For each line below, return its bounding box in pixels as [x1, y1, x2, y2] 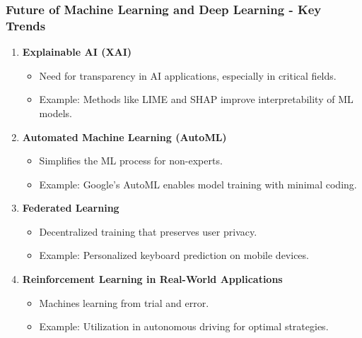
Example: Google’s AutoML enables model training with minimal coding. [39, 176, 357, 191]
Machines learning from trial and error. [39, 295, 209, 310]
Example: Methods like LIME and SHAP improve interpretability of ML [39, 92, 354, 107]
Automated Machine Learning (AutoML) [22, 129, 227, 144]
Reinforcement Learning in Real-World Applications [22, 272, 283, 286]
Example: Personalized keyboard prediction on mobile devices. [39, 248, 309, 262]
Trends [6, 16, 46, 34]
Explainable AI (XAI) [22, 44, 132, 59]
